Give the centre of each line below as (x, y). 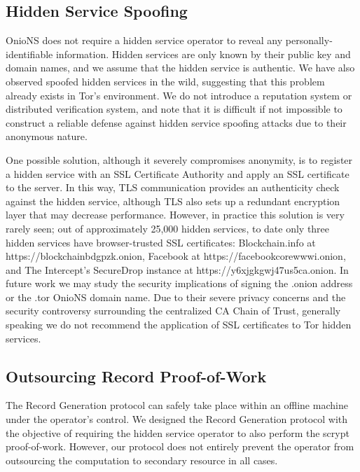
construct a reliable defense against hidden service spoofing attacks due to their (176, 122)
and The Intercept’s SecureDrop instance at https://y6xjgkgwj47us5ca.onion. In (177, 269)
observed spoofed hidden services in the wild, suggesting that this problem (165, 81)
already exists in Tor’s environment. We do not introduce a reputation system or (179, 95)
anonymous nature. (47, 136)
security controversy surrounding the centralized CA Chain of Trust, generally (173, 311)
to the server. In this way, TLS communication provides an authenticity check (173, 187)
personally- (309, 40)
